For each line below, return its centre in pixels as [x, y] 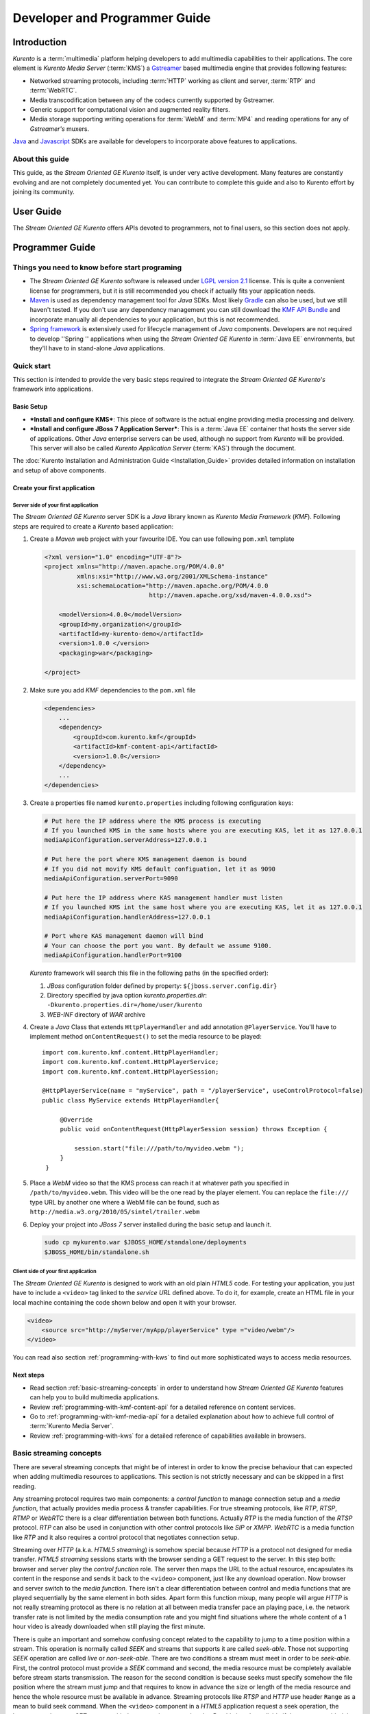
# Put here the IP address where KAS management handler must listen [163, 897]
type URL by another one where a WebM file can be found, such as [124, 1202]
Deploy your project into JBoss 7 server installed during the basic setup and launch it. [151, 1224]
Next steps [28, 1375]
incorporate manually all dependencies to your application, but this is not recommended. [155, 319]
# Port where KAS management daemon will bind [124, 936]
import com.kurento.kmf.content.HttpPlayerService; [131, 1062]
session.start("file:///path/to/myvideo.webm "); [159, 1148]
